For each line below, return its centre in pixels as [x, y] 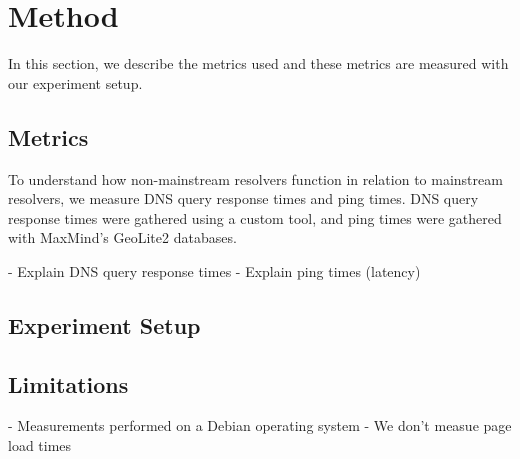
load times [40, 445]
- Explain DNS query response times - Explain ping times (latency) [214, 270]
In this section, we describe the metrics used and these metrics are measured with [258, 63]
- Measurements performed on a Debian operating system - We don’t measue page [260, 425]
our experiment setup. [75, 82]
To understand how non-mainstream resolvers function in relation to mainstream [255, 178]
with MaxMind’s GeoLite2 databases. [122, 237]
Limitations [68, 383]
